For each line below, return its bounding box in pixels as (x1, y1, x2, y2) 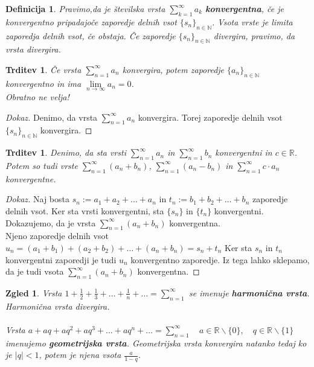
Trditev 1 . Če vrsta (5, 63, 82, 75)
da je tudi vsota (5, 265, 64, 278)
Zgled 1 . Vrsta (5, 286, 62, 299)
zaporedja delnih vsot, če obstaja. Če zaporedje (5, 29, 176, 42)
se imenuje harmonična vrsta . (189, 286, 310, 299)
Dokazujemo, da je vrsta (5, 216, 96, 229)
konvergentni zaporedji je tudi (5, 253, 117, 266)
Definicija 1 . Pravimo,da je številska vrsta (5, 2, 165, 14)
